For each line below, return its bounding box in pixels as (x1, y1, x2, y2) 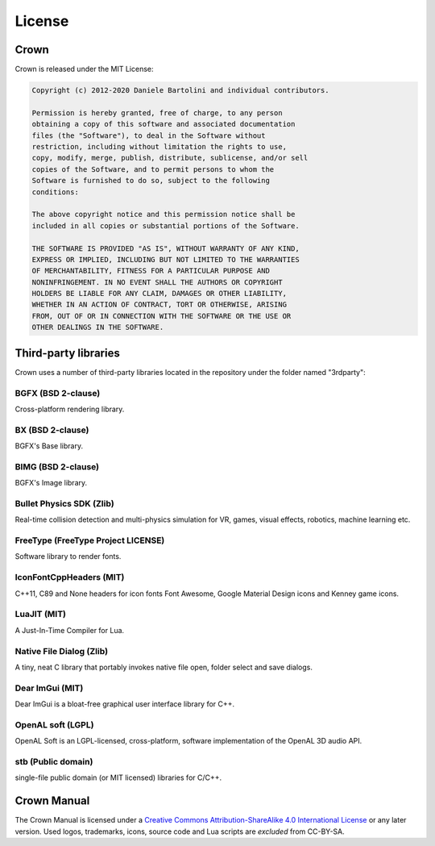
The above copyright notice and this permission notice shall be (31, 210, 296, 219)
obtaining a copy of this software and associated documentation (31, 119, 296, 129)
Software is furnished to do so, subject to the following (31, 176, 270, 185)
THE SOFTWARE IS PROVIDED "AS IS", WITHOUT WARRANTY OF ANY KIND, (31, 244, 300, 253)
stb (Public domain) (14, 756, 93, 767)
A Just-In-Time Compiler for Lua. (14, 625, 125, 635)
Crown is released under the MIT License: (14, 65, 154, 74)
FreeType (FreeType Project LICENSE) (14, 535, 165, 546)
